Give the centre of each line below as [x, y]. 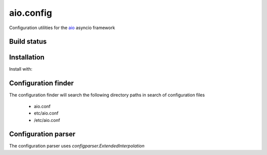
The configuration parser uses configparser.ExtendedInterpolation [77, 146]
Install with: [21, 69]
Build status [28, 42]
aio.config [31, 13]
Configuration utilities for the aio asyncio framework [62, 28]
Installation [27, 58]
